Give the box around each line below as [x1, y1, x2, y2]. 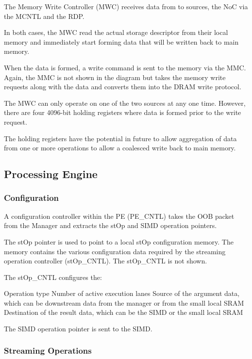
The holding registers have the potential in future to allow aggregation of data [4, 133, 237, 143]
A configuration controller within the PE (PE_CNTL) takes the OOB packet [4, 211, 235, 221]
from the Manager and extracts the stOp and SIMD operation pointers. [4, 220, 217, 230]
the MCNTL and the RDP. [4, 11, 84, 21]
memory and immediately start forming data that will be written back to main [4, 36, 239, 47]
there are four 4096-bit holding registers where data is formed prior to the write [4, 107, 241, 117]
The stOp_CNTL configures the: [4, 272, 102, 282]
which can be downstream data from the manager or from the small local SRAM [4, 297, 244, 308]
